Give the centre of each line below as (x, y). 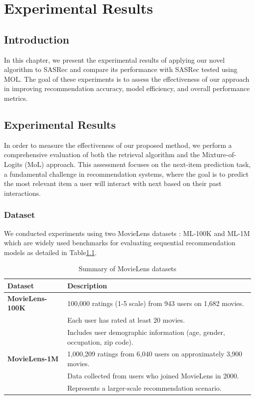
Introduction (37, 39)
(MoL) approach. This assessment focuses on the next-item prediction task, (138, 164)
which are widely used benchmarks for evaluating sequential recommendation (120, 243)
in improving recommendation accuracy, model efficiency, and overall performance (127, 88)
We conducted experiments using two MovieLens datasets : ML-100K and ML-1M (127, 233)
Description (87, 285)
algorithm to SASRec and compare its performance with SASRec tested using (121, 69)
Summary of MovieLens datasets (127, 269)
